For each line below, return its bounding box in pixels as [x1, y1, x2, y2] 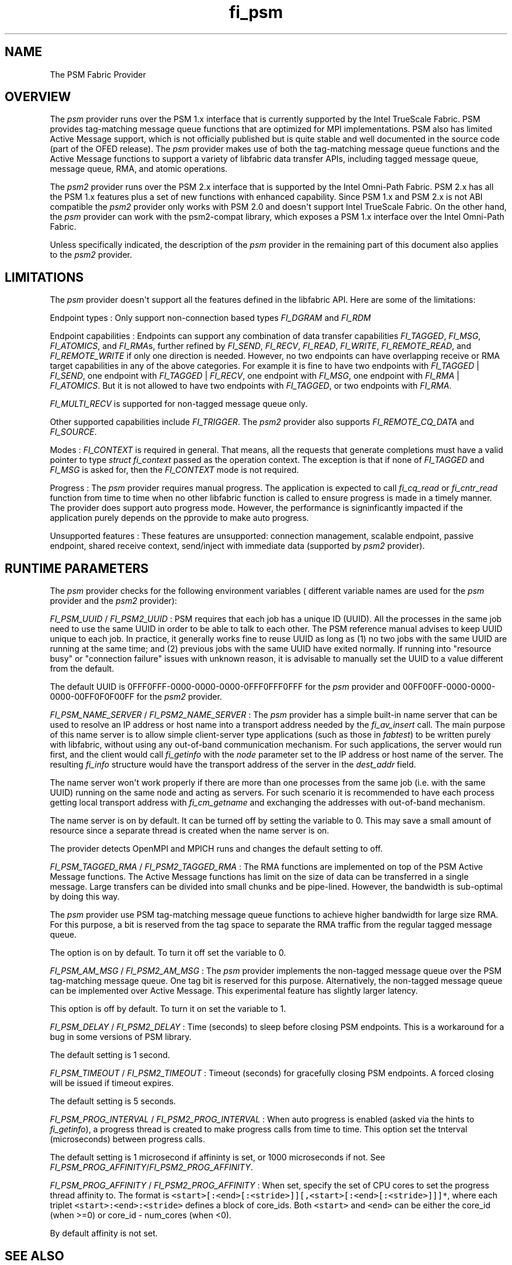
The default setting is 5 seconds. [50, 1096, 176, 1107]
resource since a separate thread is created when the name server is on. [50, 825, 330, 836]
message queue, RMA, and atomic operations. [50, 164, 228, 174]
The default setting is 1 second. [50, 1050, 170, 1060]
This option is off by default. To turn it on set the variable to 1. [50, 1004, 286, 1014]
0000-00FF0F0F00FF [50, 692, 134, 702]
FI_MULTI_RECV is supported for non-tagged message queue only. [50, 399, 308, 409]
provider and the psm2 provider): [50, 596, 177, 606]
